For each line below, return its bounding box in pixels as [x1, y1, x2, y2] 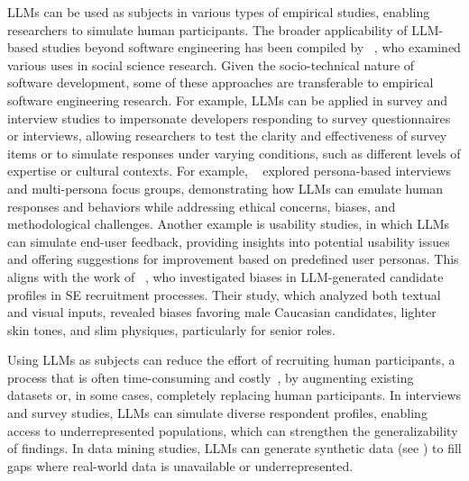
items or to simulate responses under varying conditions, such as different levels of [7, 143, 461, 162]
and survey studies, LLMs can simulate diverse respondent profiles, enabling [7, 404, 428, 422]
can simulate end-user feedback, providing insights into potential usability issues [7, 231, 450, 250]
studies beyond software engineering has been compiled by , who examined [41, 38, 461, 57]
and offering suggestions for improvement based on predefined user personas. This [7, 250, 459, 268]
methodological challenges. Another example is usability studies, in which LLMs [7, 214, 450, 233]
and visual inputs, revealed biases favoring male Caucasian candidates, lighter [7, 303, 437, 322]
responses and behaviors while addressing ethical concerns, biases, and [7, 196, 396, 215]
